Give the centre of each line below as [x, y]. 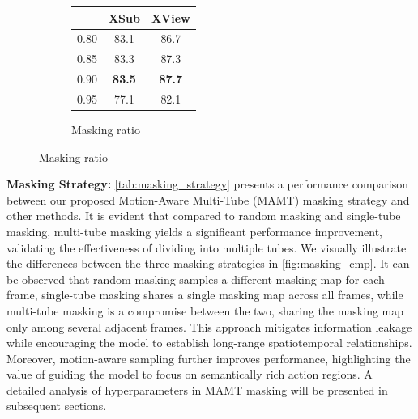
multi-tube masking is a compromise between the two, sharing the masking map [205, 310]
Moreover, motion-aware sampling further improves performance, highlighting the [209, 358]
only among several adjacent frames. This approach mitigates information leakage [209, 326]
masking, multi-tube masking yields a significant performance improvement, [194, 231]
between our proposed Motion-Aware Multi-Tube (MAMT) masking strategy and [208, 199]
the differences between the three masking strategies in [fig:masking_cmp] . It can [208, 263]
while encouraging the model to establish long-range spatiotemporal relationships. [209, 343]
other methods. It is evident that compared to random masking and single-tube [204, 216]
